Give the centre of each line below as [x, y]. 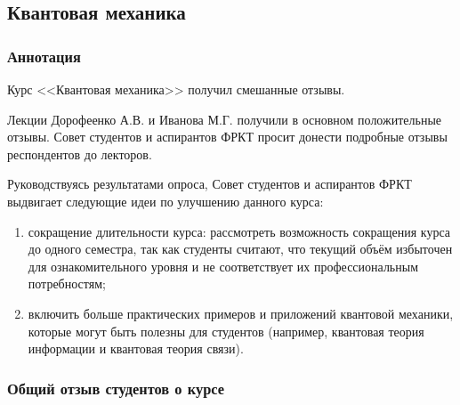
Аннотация [44, 56]
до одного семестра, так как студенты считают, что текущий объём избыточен [240, 249]
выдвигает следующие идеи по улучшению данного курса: [165, 201]
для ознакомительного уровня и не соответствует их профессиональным [223, 266]
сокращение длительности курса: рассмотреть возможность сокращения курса [239, 231]
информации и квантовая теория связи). [136, 348]
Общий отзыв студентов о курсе [116, 388]
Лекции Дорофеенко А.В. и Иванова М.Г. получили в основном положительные [225, 119]
